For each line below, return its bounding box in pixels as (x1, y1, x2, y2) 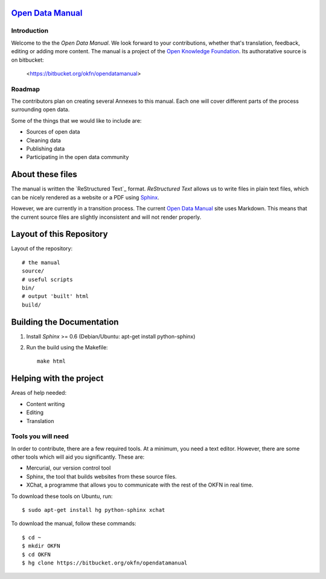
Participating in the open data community (26, 154, 129, 161)
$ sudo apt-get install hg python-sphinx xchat (22, 506, 165, 513)
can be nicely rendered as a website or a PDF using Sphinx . (11, 193, 159, 201)
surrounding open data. (11, 106, 70, 113)
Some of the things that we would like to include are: (11, 117, 142, 124)
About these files (11, 169, 78, 180)
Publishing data (26, 145, 65, 152)
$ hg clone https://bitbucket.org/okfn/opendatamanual (22, 559, 188, 566)
